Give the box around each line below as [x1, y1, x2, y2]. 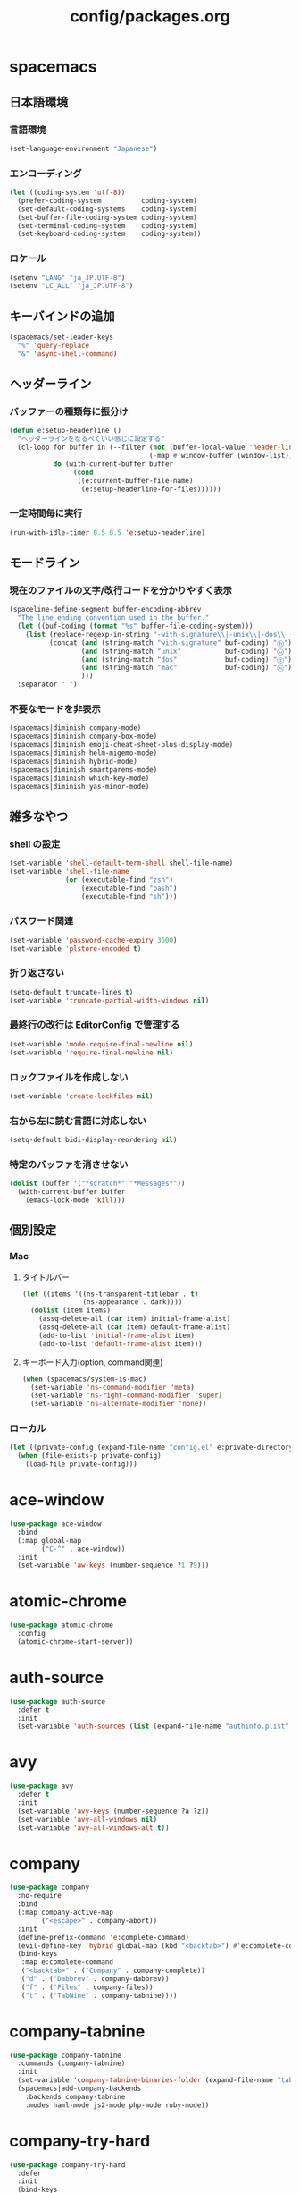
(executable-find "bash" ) [80, 884, 178, 893]
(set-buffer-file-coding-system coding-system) [17, 213, 198, 222]
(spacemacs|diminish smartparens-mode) [9, 765, 158, 775]
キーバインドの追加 [9, 309, 115, 324]
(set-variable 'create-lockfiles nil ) [9, 1091, 154, 1101]
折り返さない [9, 967, 65, 979]
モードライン [9, 555, 80, 571]
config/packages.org [70, 6, 230, 27]
